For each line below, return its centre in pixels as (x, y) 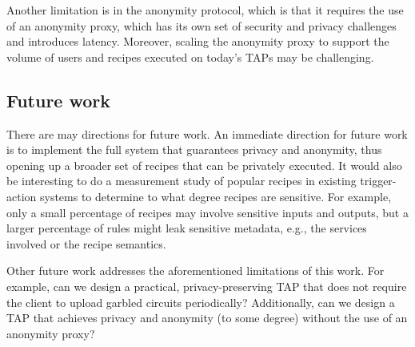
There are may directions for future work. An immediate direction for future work (207, 133)
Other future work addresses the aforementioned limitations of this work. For (196, 270)
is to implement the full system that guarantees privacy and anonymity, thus (194, 149)
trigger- (378, 181)
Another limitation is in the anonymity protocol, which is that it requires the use (205, 10)
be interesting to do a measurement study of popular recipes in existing (182, 181)
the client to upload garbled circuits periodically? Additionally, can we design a (201, 302)
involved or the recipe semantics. (86, 243)
